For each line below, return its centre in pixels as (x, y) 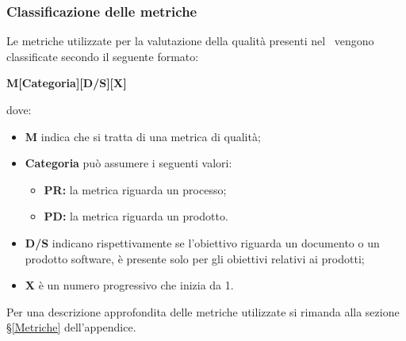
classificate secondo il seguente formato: (103, 56)
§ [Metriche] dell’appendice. (71, 327)
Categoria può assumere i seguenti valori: (128, 163)
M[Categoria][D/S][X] (67, 83)
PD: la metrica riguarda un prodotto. (136, 216)
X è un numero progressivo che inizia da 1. (129, 285)
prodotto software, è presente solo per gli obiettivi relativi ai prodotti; (195, 258)
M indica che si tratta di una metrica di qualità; (143, 136)
